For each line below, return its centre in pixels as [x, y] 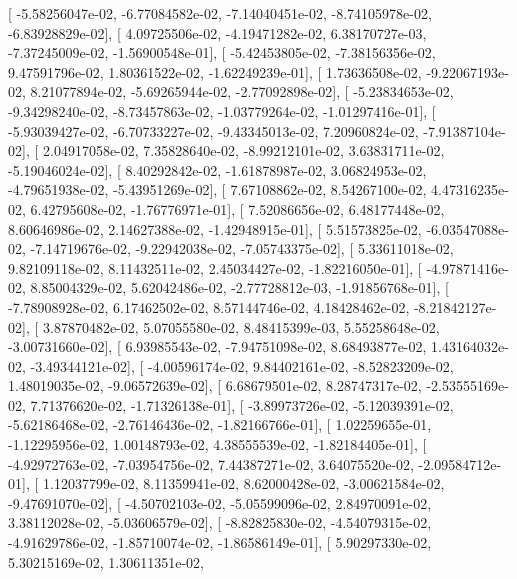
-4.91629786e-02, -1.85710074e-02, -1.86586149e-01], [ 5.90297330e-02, [220, 542]
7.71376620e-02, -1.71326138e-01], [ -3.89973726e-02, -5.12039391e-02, [242, 404]
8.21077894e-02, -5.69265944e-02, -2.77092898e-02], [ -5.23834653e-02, [242, 91]
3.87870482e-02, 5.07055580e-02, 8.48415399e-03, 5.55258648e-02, [241, 326]
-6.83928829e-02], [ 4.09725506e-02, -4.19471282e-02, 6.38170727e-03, [217, 32]
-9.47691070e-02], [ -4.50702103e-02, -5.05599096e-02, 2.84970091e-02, [220, 502]
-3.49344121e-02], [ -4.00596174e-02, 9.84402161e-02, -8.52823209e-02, [242, 365]
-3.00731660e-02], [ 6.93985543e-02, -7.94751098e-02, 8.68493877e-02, [217, 346]
